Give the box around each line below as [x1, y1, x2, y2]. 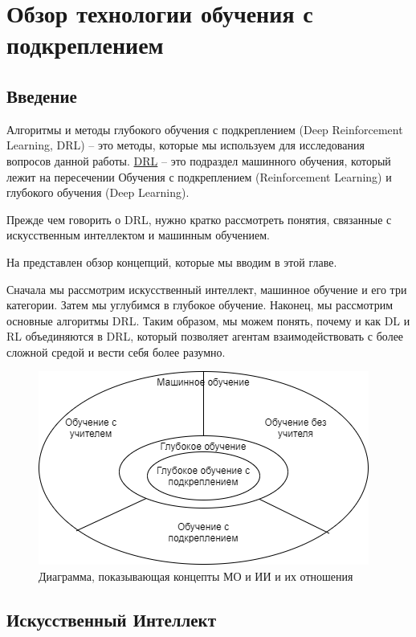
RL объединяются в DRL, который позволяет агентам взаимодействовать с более [6, 328, 404, 345]
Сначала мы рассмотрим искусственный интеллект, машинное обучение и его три [6, 280, 407, 297]
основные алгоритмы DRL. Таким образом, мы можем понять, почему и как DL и [6, 312, 410, 329]
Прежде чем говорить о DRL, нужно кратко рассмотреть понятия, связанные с [6, 210, 392, 227]
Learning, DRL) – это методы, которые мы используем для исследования [6, 137, 365, 153]
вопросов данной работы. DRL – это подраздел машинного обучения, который [6, 152, 391, 169]
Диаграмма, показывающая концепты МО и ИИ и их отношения [39, 568, 353, 585]
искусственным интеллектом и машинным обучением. [6, 227, 270, 243]
